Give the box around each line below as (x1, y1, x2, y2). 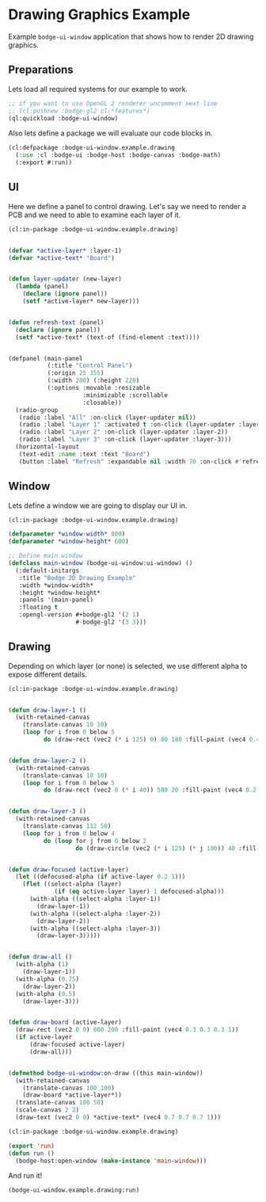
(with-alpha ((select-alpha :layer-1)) (28, 895, 161, 903)
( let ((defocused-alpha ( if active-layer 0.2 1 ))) (15, 873, 186, 881)
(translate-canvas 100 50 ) (15, 1099, 104, 1107)
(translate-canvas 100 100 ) (22, 1084, 115, 1092)
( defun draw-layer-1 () (8, 706, 87, 714)
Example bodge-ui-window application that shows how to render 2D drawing (8, 32, 254, 41)
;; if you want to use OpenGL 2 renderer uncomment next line (8, 99, 218, 108)
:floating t (18, 604, 59, 612)
